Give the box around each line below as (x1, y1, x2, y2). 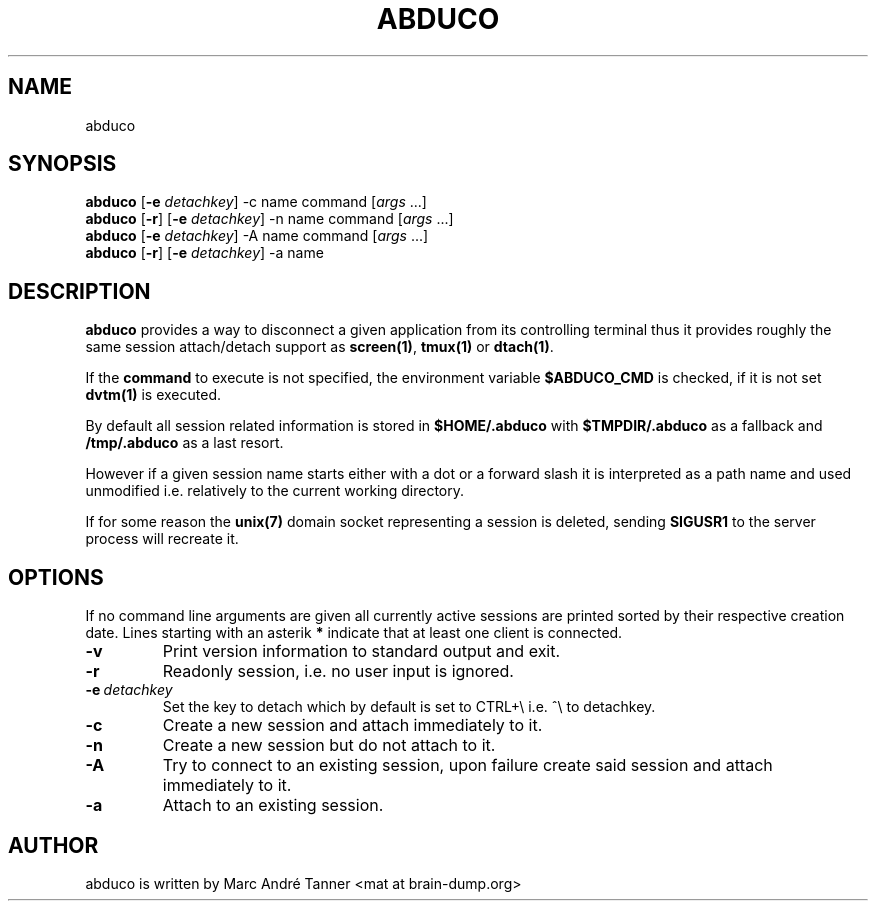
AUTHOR (8, 832, 99, 858)
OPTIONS (8, 564, 104, 590)
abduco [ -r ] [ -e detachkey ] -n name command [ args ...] (85, 210, 454, 228)
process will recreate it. (85, 530, 239, 548)
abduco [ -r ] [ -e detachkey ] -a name (85, 244, 324, 262)
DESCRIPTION (8, 278, 151, 304)
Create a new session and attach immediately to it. (162, 715, 543, 736)
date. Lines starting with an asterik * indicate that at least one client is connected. (85, 624, 623, 642)
